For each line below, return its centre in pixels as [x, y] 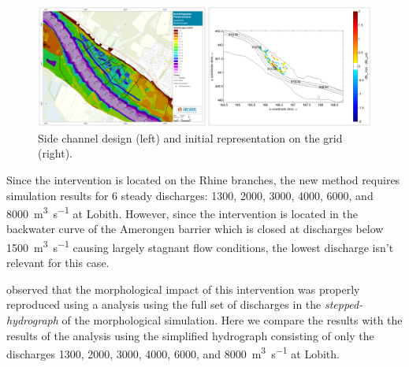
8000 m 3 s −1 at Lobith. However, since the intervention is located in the [182, 212]
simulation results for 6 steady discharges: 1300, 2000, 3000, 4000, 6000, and [190, 195]
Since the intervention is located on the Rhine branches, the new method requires [203, 179]
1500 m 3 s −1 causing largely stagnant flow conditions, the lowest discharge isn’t [200, 246]
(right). [56, 153]
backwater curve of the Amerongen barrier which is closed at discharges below [195, 229]
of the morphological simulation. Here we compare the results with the [232, 320]
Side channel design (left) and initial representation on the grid [190, 137]
